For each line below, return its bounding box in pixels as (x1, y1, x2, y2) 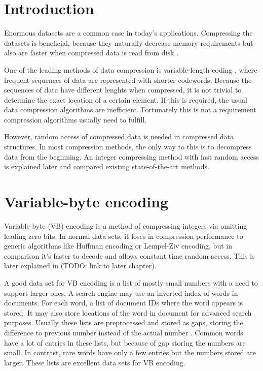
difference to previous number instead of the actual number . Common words (4, 327, 243, 337)
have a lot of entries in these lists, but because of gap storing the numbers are (4, 337, 246, 348)
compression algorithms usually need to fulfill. (4, 114, 147, 125)
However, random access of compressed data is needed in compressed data (4, 131, 234, 142)
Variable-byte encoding (4, 191, 169, 212)
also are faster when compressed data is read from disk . (4, 47, 179, 58)
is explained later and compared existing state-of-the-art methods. (4, 161, 209, 172)
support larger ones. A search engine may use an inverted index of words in (4, 287, 238, 298)
